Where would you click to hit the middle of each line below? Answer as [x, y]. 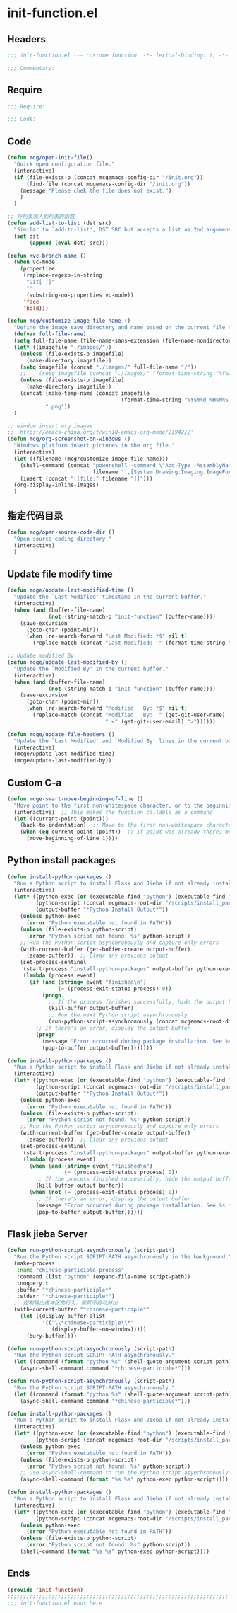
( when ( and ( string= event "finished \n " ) [91, 1166]
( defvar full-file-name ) [50, 334]
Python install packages [62, 860]
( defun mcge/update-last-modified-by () [68, 662]
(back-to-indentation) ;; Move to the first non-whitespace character [127, 825]
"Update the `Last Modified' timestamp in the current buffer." [110, 597]
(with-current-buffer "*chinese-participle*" [82, 1310]
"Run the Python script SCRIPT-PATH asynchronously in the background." [123, 1257]
